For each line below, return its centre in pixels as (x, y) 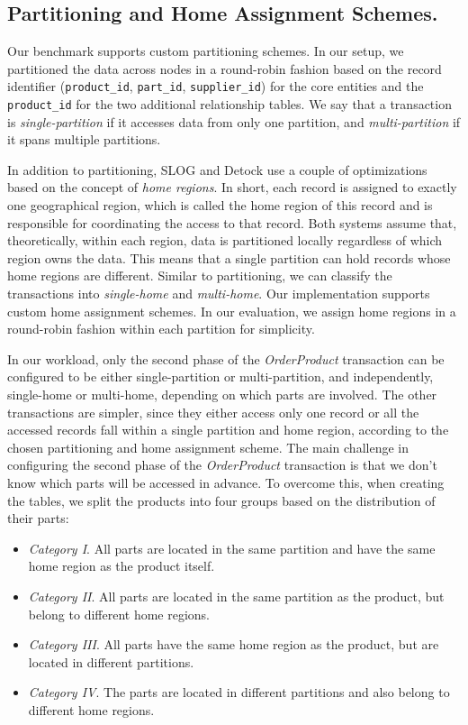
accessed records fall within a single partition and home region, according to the (228, 430)
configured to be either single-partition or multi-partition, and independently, (220, 376)
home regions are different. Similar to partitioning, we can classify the (200, 275)
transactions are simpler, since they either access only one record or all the (213, 412)
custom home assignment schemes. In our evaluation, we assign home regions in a (232, 311)
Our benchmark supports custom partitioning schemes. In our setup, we (206, 51)
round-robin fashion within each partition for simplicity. (161, 329)
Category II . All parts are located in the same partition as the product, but (236, 596)
